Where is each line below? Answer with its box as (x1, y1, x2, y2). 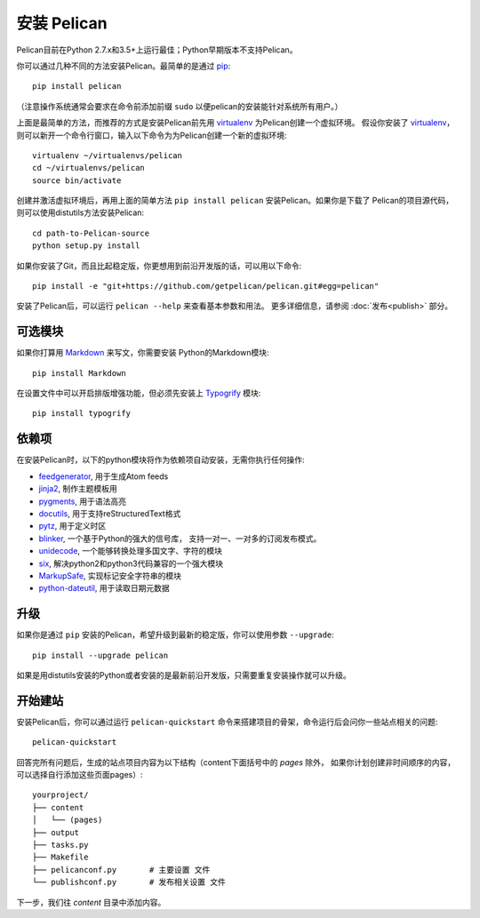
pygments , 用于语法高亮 (38, 496, 126, 507)
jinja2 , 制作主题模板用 (38, 483, 117, 494)
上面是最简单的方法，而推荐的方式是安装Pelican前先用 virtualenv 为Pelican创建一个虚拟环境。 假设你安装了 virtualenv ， (16, 117, 455, 128)
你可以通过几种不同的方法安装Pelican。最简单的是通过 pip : (16, 60, 231, 71)
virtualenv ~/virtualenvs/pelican (32, 150, 182, 160)
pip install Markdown (32, 368, 126, 378)
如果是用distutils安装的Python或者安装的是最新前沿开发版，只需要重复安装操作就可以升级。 (16, 669, 351, 680)
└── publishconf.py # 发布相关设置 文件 (32, 877, 227, 888)
